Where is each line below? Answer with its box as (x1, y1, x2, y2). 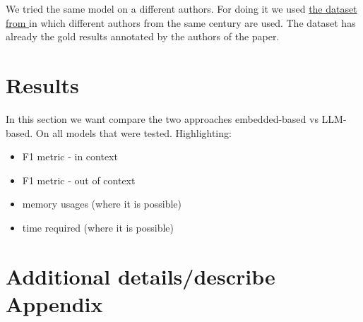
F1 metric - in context (22, 149, 118, 164)
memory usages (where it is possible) (22, 196, 181, 211)
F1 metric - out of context (22, 172, 136, 187)
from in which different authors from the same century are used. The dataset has (6, 15, 356, 30)
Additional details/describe (6, 261, 275, 290)
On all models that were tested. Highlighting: (35, 125, 232, 140)
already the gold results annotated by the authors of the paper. (6, 29, 280, 44)
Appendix (6, 289, 103, 318)
